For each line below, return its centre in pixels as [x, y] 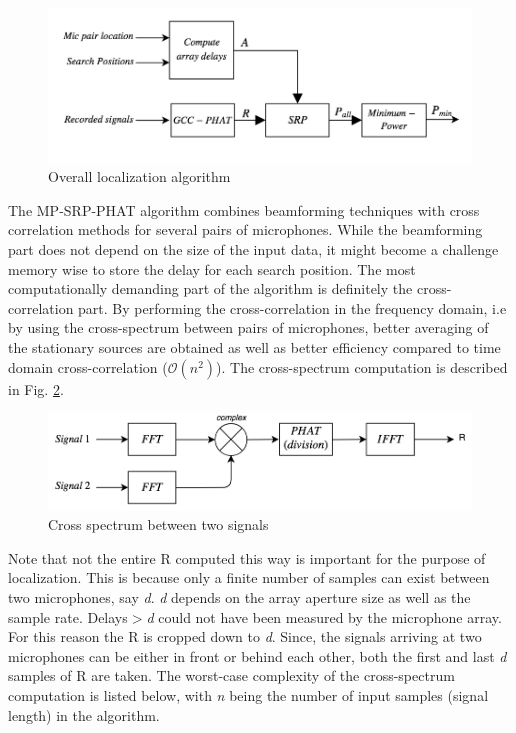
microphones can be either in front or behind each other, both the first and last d [257, 655]
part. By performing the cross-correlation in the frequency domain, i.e [292, 307]
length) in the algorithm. [84, 714]
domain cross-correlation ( [88, 366]
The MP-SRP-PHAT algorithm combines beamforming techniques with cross [244, 209]
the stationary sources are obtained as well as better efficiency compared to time [254, 346]
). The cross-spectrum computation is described [362, 366]
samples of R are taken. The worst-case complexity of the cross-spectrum [231, 675]
